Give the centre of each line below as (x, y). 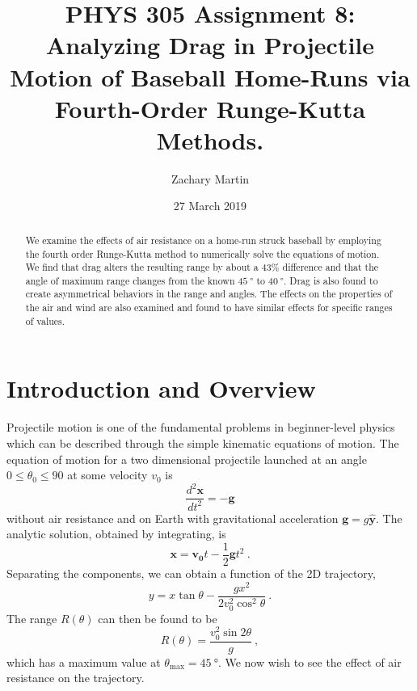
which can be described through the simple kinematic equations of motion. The (203, 442)
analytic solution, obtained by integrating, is (116, 534)
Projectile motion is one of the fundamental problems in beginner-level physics (201, 427)
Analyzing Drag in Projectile (210, 45)
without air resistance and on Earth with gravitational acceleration (173, 518)
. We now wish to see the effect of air (310, 662)
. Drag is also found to (331, 280)
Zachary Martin (210, 178)
